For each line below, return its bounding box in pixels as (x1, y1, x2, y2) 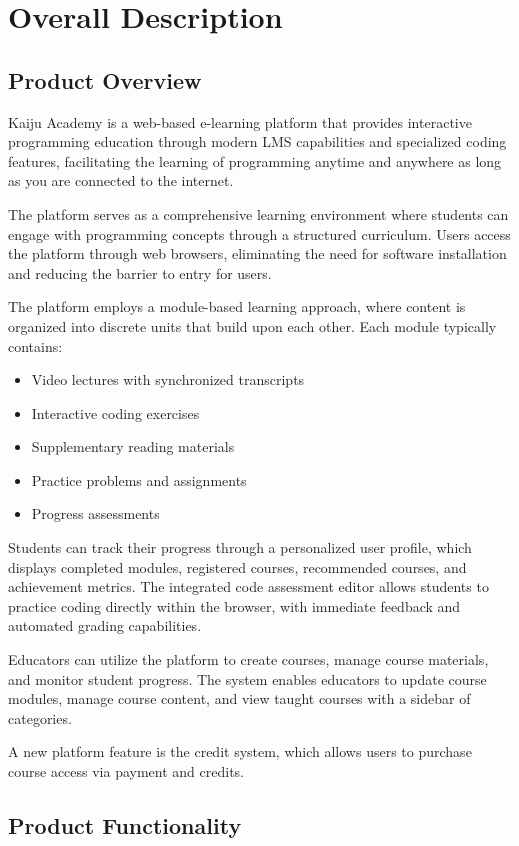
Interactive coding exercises (31, 402, 200, 423)
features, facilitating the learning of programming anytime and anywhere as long (8, 150, 502, 171)
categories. (8, 707, 72, 728)
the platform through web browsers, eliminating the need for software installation (8, 243, 507, 264)
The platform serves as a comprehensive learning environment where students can (8, 203, 509, 224)
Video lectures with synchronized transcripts (31, 369, 305, 390)
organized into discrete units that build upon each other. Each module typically (8, 315, 497, 336)
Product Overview (8, 64, 202, 95)
